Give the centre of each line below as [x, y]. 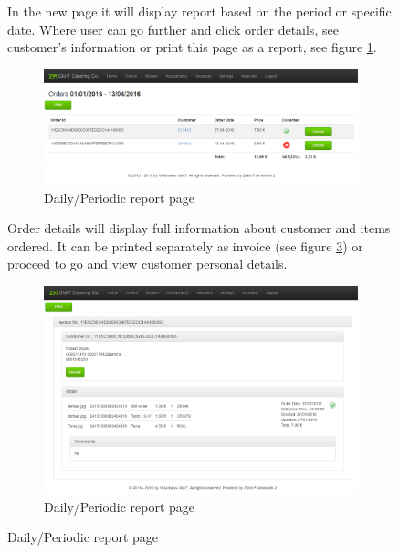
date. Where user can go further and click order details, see [173, 29]
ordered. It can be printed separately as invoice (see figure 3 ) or [185, 245]
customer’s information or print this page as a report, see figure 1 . [192, 47]
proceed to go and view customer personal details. [147, 264]
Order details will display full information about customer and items [199, 228]
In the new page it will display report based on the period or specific [199, 11]
